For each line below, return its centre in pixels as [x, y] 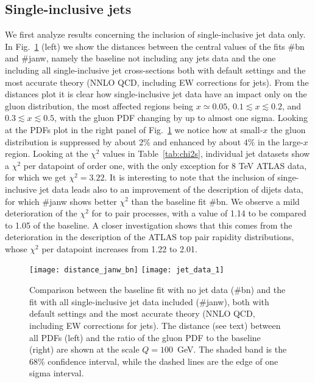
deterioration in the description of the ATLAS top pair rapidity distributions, [150, 237]
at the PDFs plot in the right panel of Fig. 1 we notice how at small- [134, 129]
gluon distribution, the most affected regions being [99, 105]
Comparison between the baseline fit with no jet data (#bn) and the [157, 290]
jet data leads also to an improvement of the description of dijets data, [171, 189]
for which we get [36, 177]
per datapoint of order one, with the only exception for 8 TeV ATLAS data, [165, 165]
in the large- [281, 141]
